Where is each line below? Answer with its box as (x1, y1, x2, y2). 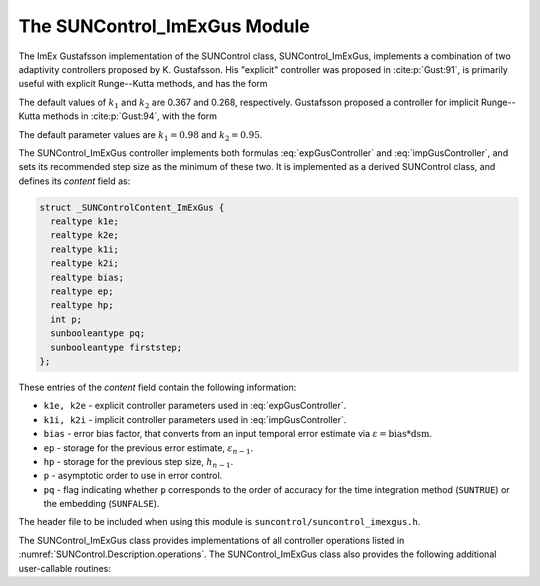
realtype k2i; (50, 258, 120, 269)
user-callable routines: (18, 562, 112, 574)
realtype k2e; (50, 230, 120, 241)
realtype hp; (50, 300, 114, 311)
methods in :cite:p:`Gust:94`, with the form (42, 110, 218, 122)
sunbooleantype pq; (50, 328, 146, 339)
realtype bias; (50, 271, 125, 283)
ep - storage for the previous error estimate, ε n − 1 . (43, 441, 254, 456)
